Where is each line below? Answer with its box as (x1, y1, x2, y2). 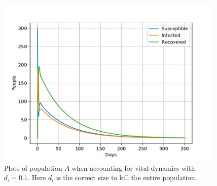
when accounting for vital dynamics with (72, 162, 195, 173)
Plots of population (4, 162, 62, 173)
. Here (28, 172, 46, 183)
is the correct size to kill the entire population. (56, 172, 197, 183)
